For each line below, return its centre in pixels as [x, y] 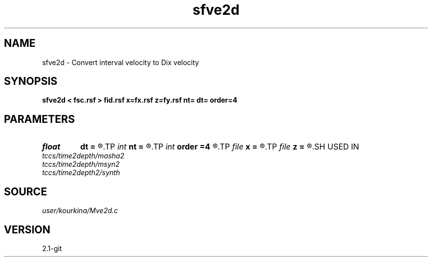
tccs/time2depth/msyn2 [81, 164]
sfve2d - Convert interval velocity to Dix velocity [121, 62]
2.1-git [52, 248]
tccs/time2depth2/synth [81, 173]
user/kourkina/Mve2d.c [80, 211]
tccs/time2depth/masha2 [83, 156]
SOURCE [26, 191]
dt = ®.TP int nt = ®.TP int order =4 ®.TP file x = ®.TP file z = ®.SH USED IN [220, 147]
